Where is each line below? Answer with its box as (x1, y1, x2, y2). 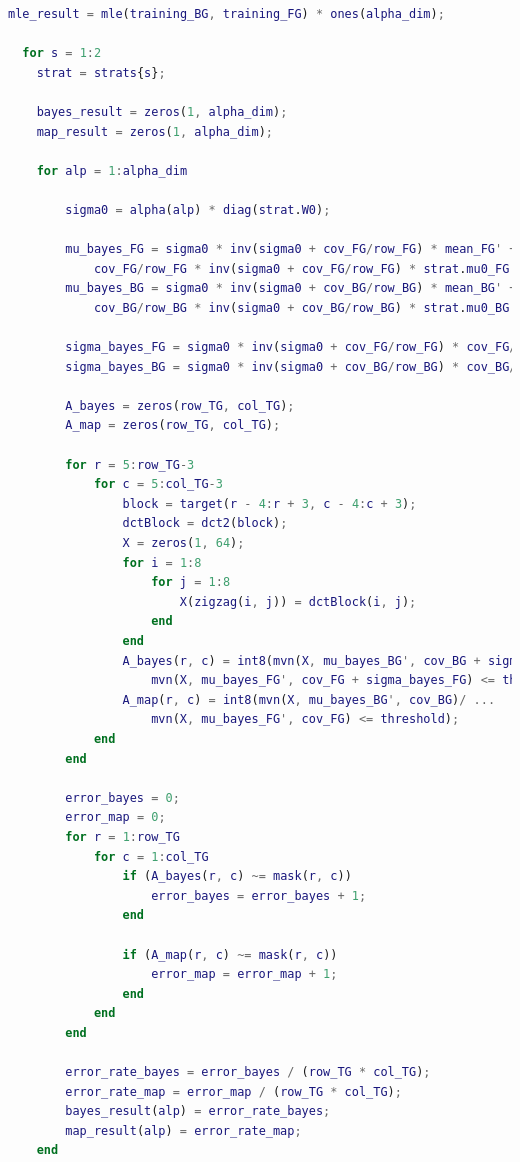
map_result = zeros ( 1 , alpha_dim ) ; (36, 124, 274, 139)
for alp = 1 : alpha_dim (36, 163, 188, 178)
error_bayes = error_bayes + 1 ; (151, 888, 367, 903)
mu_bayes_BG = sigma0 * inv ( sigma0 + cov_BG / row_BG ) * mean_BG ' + (65, 281, 517, 296)
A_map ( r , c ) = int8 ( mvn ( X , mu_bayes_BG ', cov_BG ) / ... (122, 692, 496, 707)
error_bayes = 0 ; (65, 790, 180, 805)
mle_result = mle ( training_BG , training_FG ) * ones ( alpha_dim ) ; (8, 7, 445, 21)
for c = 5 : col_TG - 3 (93, 477, 223, 492)
